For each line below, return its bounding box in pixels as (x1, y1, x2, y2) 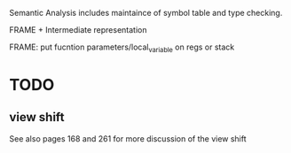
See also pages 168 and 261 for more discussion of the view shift (9, 133, 247, 144)
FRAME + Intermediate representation (9, 25, 147, 34)
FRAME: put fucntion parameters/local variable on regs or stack (9, 42, 235, 54)
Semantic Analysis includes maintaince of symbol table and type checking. (9, 8, 283, 18)
